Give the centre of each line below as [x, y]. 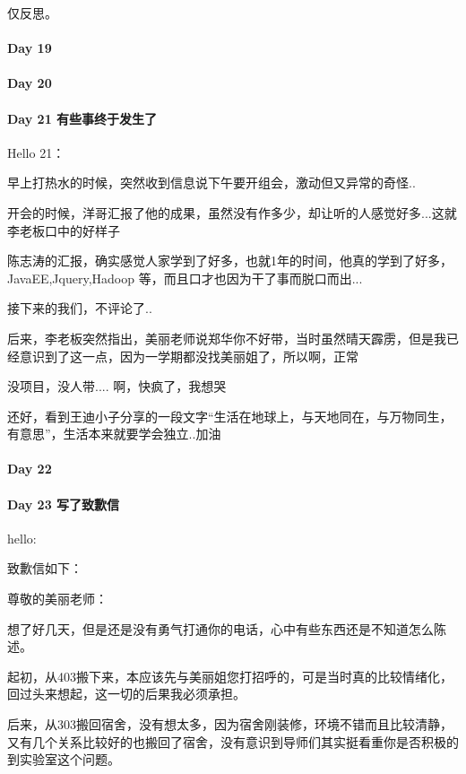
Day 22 [30, 469]
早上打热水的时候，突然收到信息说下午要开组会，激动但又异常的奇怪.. [211, 183]
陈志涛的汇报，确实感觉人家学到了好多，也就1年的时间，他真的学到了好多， [230, 261]
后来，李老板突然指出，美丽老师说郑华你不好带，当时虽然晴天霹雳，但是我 [227, 338]
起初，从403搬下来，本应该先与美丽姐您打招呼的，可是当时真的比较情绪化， [230, 676]
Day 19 [30, 48]
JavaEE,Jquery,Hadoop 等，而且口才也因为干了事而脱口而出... [185, 278]
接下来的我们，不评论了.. [80, 308]
